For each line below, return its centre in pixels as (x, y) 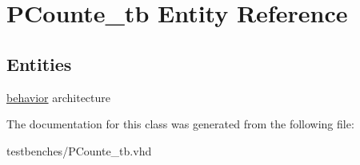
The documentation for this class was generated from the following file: (180, 124)
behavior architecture (59, 97)
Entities (39, 63)
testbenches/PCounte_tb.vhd (79, 150)
